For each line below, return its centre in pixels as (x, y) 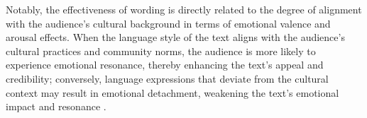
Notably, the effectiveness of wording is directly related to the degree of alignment (184, 9)
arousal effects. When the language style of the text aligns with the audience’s (175, 37)
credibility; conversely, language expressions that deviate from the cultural (167, 78)
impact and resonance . (56, 106)
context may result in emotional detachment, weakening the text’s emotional (172, 92)
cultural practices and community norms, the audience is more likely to (161, 51)
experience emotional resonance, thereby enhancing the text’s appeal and (165, 65)
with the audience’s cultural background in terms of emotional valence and (168, 23)
